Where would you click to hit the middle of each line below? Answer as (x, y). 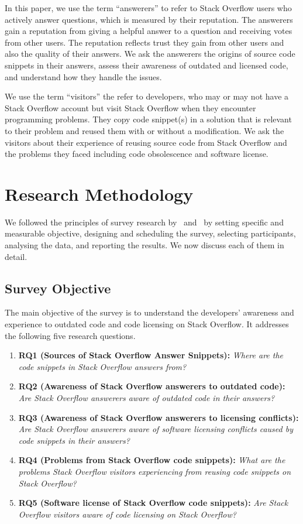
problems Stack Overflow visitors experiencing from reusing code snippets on (155, 471)
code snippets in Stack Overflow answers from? (102, 366)
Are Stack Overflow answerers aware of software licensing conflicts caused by (156, 429)
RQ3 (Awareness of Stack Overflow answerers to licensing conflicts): (159, 417)
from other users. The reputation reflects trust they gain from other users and (144, 42)
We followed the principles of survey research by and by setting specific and (144, 222)
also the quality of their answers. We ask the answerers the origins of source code (150, 54)
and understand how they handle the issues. (83, 76)
